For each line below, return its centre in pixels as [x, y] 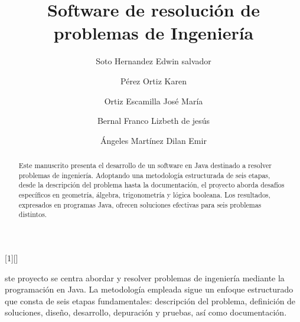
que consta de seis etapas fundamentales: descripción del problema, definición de [150, 300]
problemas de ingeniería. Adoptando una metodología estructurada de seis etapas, [144, 175]
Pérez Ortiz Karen [154, 80]
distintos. [33, 214]
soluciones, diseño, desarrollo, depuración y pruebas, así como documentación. [146, 312]
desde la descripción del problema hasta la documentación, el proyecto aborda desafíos [151, 185]
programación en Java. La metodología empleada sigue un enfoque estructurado [149, 289]
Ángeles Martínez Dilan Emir [154, 140]
